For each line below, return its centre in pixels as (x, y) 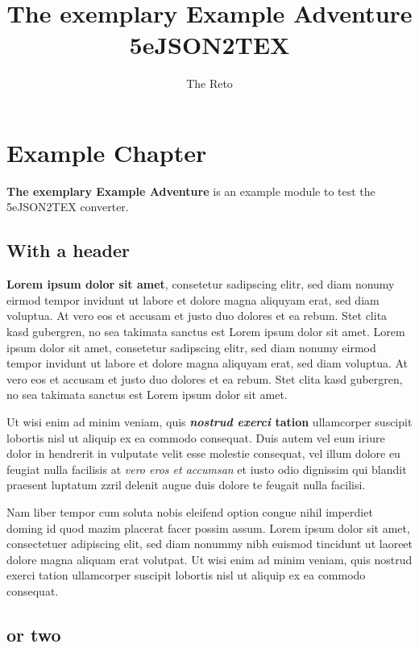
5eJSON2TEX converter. (68, 207)
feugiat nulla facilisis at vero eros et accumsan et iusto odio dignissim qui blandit (207, 469)
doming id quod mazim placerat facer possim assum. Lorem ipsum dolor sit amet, (208, 528)
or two (34, 634)
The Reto (209, 83)
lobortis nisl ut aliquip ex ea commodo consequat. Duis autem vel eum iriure (196, 437)
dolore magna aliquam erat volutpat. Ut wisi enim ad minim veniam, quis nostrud (209, 559)
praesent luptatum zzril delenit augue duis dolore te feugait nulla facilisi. (186, 485)
